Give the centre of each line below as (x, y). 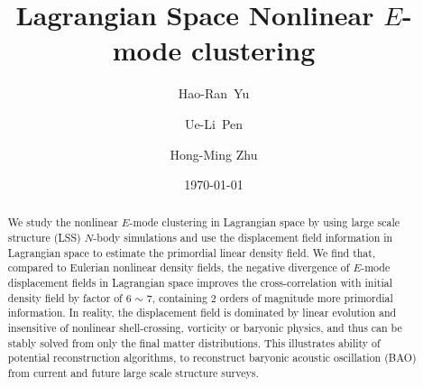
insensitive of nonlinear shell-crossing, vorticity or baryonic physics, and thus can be (205, 328)
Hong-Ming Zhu (214, 154)
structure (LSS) (44, 238)
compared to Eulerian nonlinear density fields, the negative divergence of (179, 267)
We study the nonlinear (63, 222)
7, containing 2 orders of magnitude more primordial (270, 297)
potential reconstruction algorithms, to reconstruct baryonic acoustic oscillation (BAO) (212, 358)
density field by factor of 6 (69, 297)
